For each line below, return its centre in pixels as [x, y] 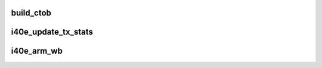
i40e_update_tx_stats [52, 32]
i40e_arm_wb [37, 51]
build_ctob [31, 13]
